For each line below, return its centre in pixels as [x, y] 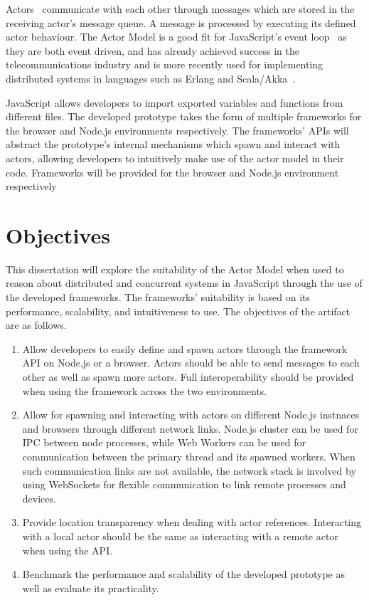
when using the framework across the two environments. [145, 390]
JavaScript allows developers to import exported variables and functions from [175, 102]
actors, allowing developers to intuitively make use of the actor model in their [175, 158]
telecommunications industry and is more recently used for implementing [165, 64]
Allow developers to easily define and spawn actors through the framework [185, 348]
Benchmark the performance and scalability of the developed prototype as [183, 574]
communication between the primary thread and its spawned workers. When [189, 456]
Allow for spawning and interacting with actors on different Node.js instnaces [191, 415]
